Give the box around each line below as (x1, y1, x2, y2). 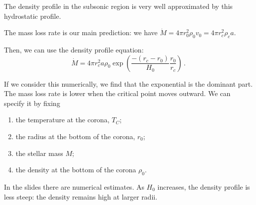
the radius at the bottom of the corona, (15, 131, 135, 141)
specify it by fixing (4, 98, 60, 108)
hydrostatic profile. (4, 10, 61, 21)
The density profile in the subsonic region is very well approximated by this (4, 1, 233, 11)
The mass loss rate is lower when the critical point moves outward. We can (4, 88, 231, 99)
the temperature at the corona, (15, 114, 110, 125)
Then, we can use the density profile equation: (4, 44, 144, 54)
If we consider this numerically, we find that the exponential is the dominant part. (4, 78, 253, 89)
